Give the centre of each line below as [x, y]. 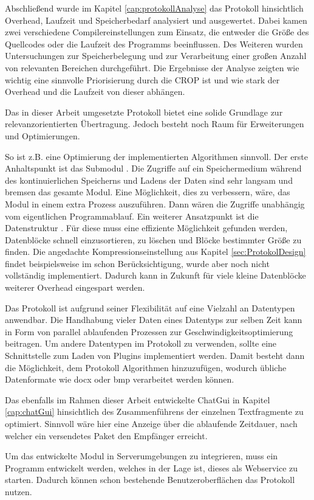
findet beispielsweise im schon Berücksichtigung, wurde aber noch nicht [137, 263]
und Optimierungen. [43, 135]
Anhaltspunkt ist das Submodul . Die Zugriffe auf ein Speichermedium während [153, 168]
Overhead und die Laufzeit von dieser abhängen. [95, 92]
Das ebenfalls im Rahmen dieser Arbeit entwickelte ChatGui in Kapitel [138, 399]
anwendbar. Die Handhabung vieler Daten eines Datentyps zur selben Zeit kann [154, 320]
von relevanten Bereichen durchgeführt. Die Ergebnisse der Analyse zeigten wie [152, 67]
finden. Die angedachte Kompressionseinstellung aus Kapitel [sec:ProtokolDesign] [155, 252]
